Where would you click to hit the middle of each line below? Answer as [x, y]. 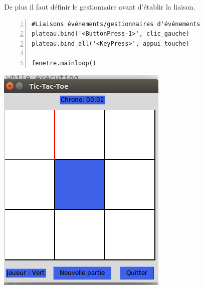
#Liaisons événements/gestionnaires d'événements [116, 24]
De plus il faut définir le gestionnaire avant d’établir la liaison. [100, 7]
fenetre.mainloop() [64, 63]
